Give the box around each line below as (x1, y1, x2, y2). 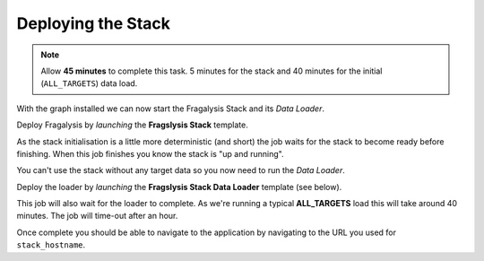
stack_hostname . (16, 239, 86, 250)
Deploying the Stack (16, 13, 170, 33)
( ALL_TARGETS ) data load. (40, 78, 138, 89)
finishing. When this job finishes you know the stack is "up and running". (16, 148, 284, 159)
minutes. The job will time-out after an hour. (16, 211, 178, 222)
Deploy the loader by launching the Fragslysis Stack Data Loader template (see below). (16, 181, 342, 192)
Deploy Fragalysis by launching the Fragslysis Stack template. (16, 119, 248, 130)
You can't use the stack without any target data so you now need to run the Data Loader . (16, 165, 345, 176)
